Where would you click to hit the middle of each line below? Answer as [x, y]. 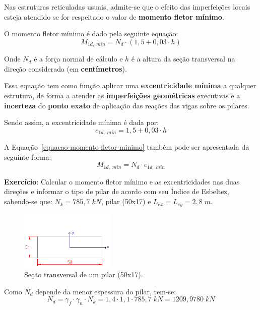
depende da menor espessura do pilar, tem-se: [106, 291]
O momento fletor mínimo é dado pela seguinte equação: [91, 34]
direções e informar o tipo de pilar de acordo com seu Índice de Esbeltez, [117, 191]
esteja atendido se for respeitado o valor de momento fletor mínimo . [114, 16]
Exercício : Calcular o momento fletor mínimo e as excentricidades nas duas [122, 181]
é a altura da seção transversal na [183, 59]
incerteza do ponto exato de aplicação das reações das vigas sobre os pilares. [127, 105]
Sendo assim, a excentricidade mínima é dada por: [82, 122]
